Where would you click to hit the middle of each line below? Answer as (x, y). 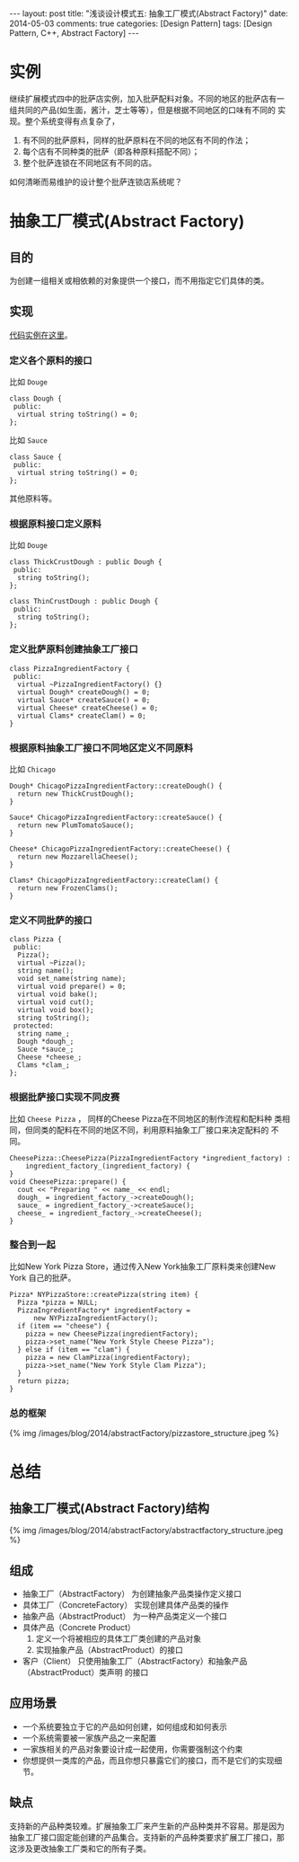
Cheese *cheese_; (50, 1057)
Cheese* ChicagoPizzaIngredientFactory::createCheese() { (120, 849)
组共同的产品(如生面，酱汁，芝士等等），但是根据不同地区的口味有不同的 (143, 110)
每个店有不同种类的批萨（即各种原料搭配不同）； (111, 151)
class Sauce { (36, 457)
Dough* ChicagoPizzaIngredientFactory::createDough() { (116, 786)
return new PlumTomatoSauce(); (76, 825)
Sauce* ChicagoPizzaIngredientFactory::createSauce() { (116, 817)
